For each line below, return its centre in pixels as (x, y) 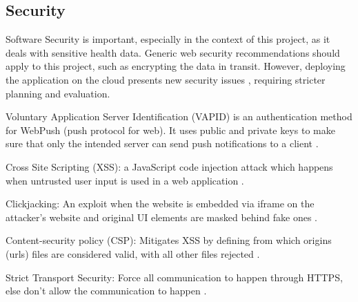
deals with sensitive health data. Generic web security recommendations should (173, 52)
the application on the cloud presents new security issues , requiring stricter (166, 79)
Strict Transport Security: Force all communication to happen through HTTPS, (174, 277)
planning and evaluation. (58, 93)
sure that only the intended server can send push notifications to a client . (162, 143)
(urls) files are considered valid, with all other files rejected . (133, 253)
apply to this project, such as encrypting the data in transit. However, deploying (176, 66)
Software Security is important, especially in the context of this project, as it (168, 39)
